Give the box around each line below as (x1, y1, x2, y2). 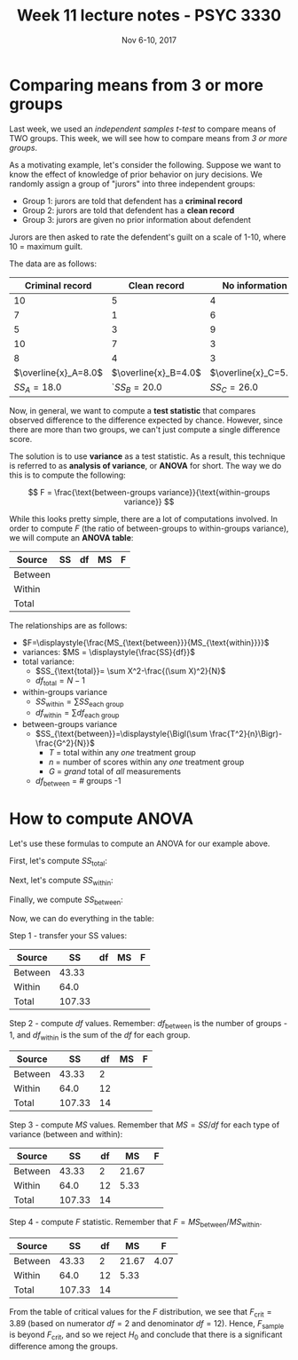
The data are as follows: (9, 258, 98, 269)
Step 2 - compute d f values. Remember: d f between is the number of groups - (9, 1018, 288, 1031)
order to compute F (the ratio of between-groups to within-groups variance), (9, 523, 289, 534)
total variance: (21, 656, 75, 667)
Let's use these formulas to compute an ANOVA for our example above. (9, 838, 271, 849)
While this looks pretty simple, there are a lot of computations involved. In (9, 513, 278, 524)
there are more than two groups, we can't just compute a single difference (9, 423, 281, 435)
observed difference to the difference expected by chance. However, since (9, 415, 284, 425)
